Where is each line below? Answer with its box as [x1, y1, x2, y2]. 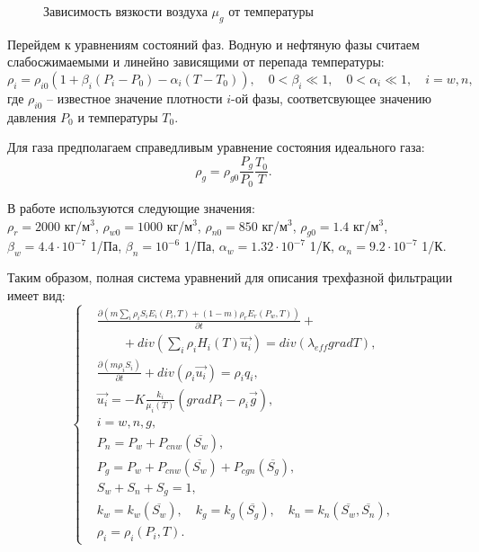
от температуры [228, 2, 314, 20]
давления [7, 107, 57, 126]
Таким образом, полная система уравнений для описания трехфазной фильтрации [7, 268, 453, 287]
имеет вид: [7, 285, 66, 304]
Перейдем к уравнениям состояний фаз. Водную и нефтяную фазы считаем [7, 34, 420, 53]
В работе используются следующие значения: [7, 198, 255, 217]
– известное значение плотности [47, 88, 223, 107]
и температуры [77, 107, 158, 126]
